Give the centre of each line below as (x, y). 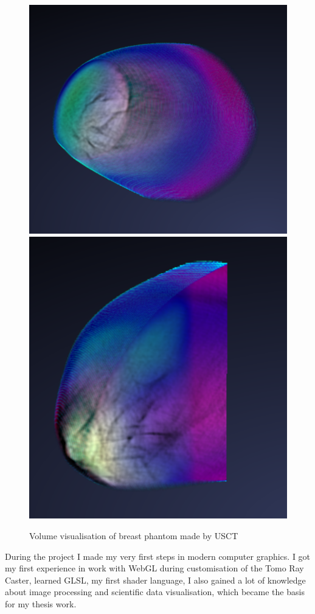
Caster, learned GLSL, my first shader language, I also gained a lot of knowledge (155, 580)
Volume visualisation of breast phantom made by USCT (134, 536)
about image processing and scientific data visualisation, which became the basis (155, 592)
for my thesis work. (41, 604)
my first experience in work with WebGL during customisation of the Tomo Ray (154, 568)
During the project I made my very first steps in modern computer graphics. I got (158, 556)
